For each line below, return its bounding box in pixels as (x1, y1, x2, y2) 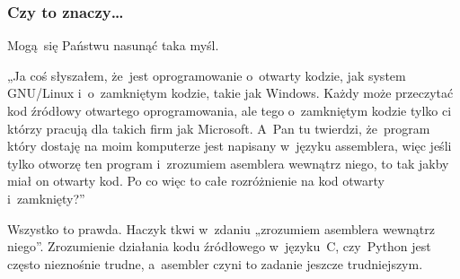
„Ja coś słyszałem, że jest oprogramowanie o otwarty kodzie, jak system (7, 65, 406, 84)
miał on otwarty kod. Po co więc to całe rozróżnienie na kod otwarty (7, 171, 385, 190)
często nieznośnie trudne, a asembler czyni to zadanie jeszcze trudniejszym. (7, 254, 423, 273)
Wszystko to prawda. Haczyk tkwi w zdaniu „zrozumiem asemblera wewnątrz (7, 219, 435, 238)
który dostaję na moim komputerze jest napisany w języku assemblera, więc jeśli (7, 136, 452, 155)
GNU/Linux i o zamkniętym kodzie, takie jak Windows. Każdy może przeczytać (7, 83, 454, 102)
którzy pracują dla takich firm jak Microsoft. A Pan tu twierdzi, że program (7, 118, 430, 137)
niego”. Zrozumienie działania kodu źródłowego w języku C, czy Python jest (7, 237, 431, 256)
